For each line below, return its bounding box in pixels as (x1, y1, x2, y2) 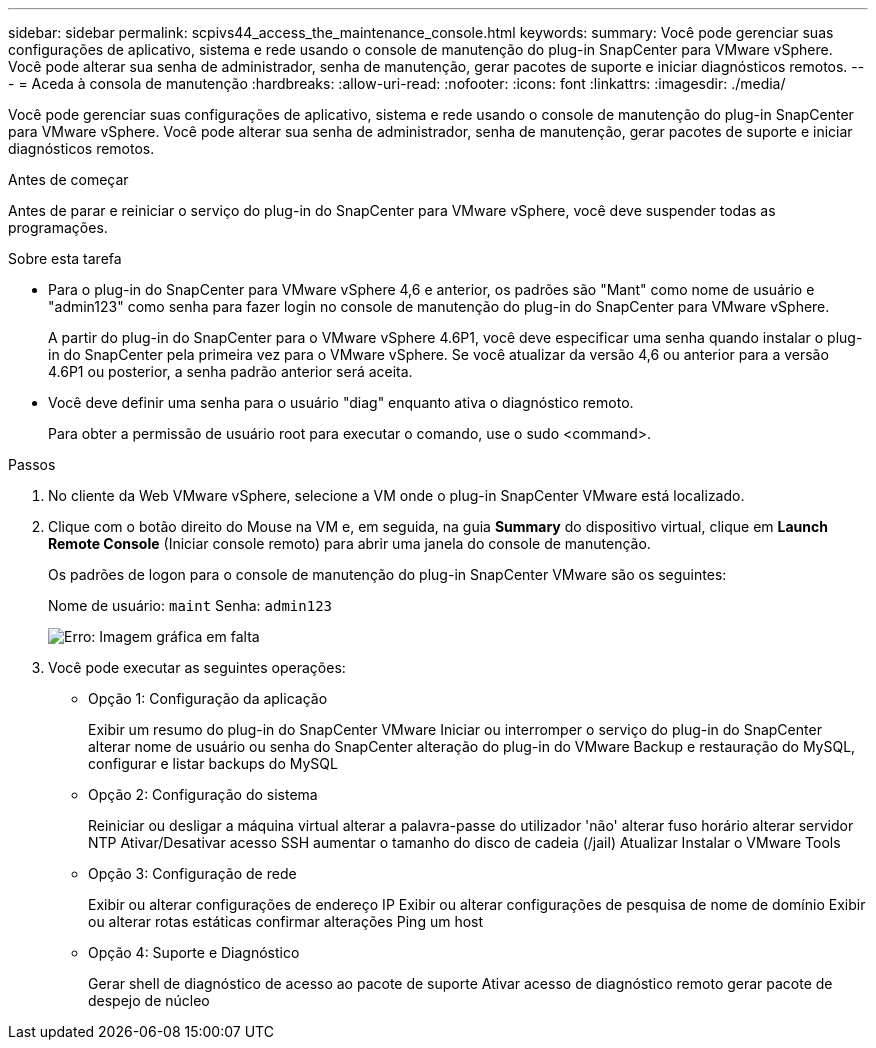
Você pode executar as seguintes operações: (48, 659, 346, 676)
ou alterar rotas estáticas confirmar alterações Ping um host (88, 913, 484, 930)
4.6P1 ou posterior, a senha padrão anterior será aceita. (48, 363, 413, 380)
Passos (8, 456, 56, 473)
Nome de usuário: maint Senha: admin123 (48, 597, 333, 614)
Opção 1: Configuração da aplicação (88, 690, 328, 707)
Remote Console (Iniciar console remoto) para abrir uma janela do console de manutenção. (48, 535, 651, 552)
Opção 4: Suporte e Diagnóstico (88, 944, 300, 961)
